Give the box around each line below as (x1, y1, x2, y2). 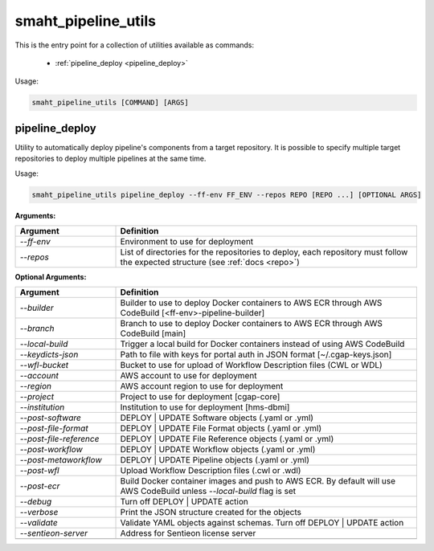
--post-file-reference (19, 434, 100, 445)
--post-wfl (19, 465, 59, 476)
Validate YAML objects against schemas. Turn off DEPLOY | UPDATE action (120, 517, 404, 529)
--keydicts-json (19, 349, 79, 361)
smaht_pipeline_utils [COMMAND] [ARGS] (31, 98, 189, 108)
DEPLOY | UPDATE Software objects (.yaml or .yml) (120, 412, 313, 423)
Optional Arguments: (14, 271, 87, 281)
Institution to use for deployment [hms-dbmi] (120, 402, 290, 413)
